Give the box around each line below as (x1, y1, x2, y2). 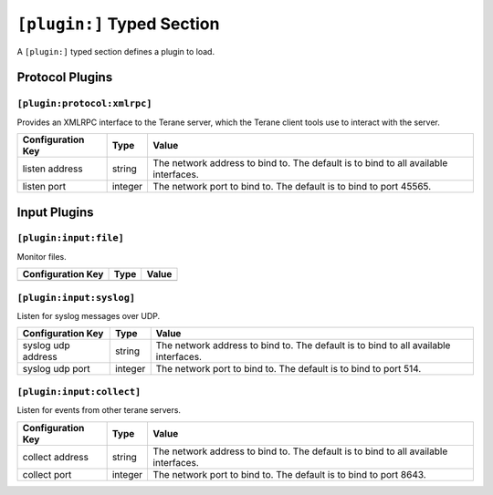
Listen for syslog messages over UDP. (16, 311, 161, 321)
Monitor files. (16, 251, 68, 262)
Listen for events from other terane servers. (16, 405, 182, 416)
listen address (22, 162, 83, 175)
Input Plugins (16, 204, 95, 220)
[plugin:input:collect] (16, 386, 142, 397)
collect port (22, 468, 72, 480)
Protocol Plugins (16, 69, 113, 86)
